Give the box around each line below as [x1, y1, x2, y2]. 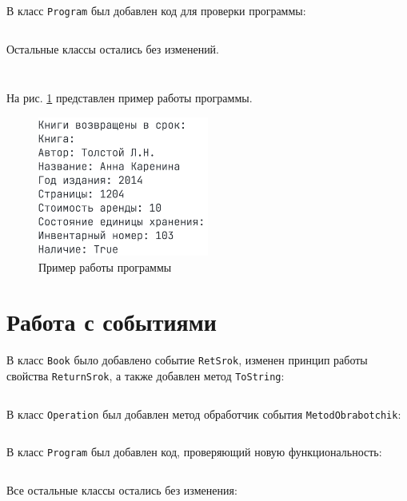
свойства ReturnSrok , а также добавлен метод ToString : [6, 367, 285, 384]
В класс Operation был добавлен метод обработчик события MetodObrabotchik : [6, 405, 401, 422]
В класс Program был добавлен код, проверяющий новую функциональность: [6, 443, 382, 460]
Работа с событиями [6, 305, 217, 338]
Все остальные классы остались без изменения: [6, 481, 237, 498]
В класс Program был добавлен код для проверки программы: [6, 2, 306, 18]
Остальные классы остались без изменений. [6, 40, 220, 57]
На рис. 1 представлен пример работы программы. [6, 89, 253, 106]
